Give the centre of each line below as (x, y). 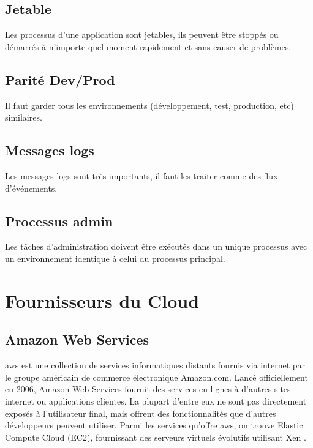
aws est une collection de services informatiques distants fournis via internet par (155, 365)
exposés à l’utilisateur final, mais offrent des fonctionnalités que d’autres (141, 413)
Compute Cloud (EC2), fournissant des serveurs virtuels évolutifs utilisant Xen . (156, 437)
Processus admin (59, 221)
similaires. (24, 117)
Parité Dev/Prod (60, 79)
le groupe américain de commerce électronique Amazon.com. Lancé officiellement (156, 377)
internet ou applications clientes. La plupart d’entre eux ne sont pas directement (156, 401)
